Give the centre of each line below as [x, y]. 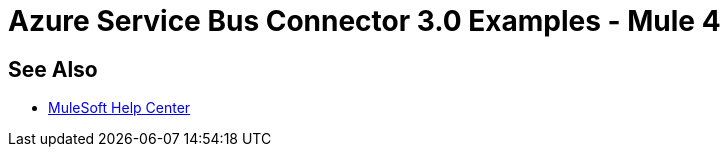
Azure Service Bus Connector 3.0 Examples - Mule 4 [364, 21]
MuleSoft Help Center [119, 108]
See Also [53, 69]
